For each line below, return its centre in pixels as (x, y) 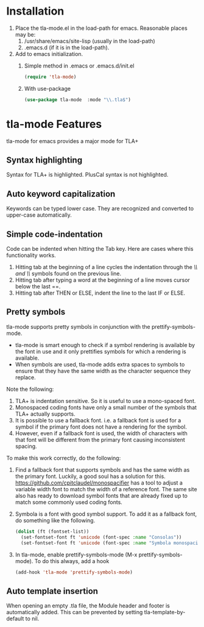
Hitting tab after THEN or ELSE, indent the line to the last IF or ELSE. (100, 293)
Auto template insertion (52, 591)
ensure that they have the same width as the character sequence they (103, 371)
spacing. (26, 446)
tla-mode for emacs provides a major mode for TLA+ (72, 141)
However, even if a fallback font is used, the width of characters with (101, 433)
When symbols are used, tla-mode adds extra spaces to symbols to (100, 364)
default (15, 618)
